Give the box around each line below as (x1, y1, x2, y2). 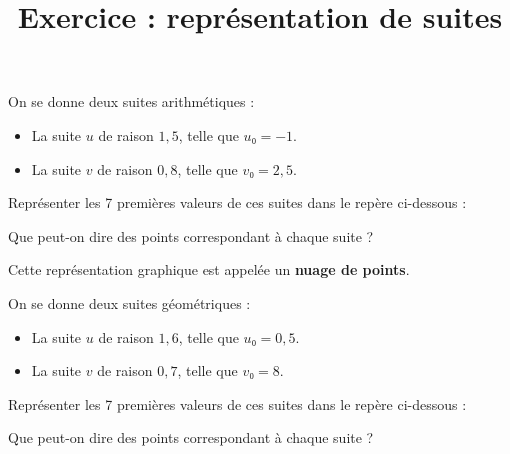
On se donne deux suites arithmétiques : (8, 91, 255, 112)
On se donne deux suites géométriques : (8, 292, 251, 313)
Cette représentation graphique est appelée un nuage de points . (8, 259, 410, 280)
